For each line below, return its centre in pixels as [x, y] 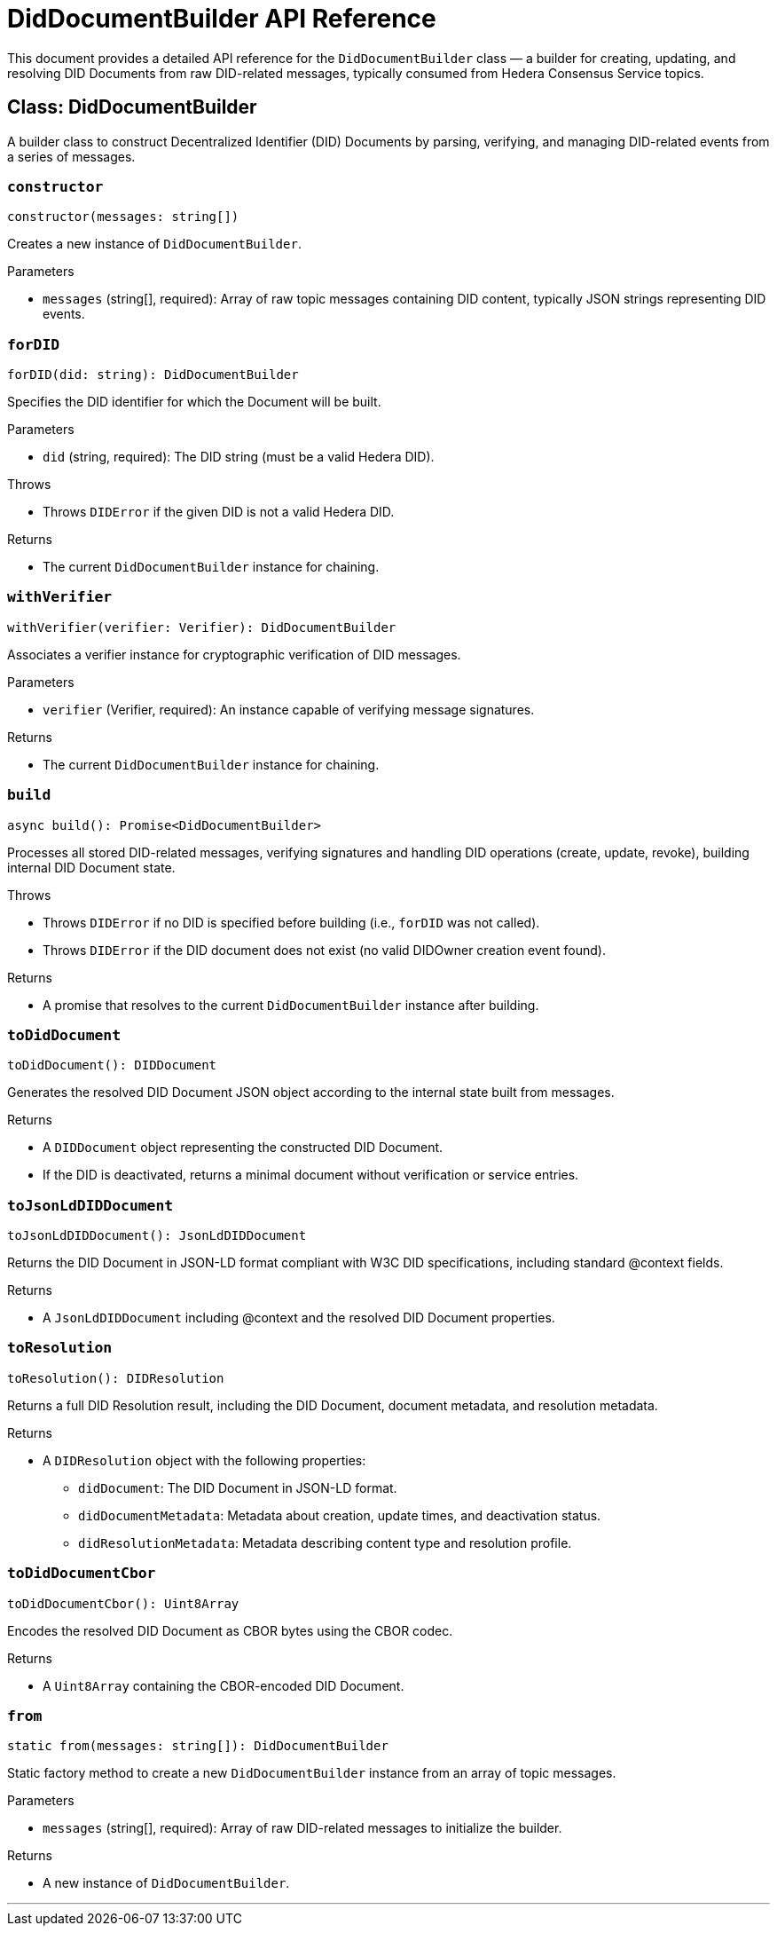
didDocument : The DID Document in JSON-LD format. [238, 1487]
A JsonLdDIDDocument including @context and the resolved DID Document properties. [299, 1318]
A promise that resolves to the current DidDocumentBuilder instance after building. [291, 1005]
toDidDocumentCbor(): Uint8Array [123, 1603]
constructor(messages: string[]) [123, 217]
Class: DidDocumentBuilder [132, 107]
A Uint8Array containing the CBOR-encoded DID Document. [224, 1685]
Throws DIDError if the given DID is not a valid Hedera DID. [219, 512]
